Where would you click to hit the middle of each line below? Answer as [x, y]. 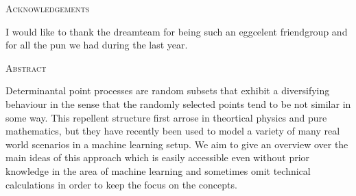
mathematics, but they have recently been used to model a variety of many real [173, 131]
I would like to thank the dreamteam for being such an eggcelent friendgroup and [177, 31]
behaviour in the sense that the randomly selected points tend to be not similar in [178, 103]
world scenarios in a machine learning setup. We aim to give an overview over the [177, 144]
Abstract [26, 67]
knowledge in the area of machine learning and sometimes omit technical [158, 170]
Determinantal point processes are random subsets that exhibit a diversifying [168, 90]
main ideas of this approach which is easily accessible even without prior [158, 157]
